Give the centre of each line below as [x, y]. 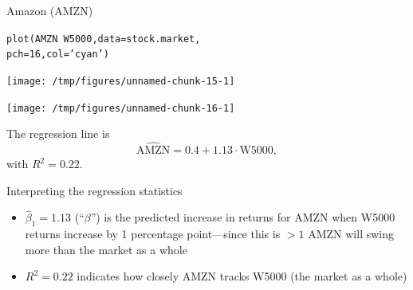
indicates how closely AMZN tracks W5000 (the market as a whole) [242, 276]
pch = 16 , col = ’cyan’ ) [58, 55]
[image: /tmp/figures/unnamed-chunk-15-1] [121, 81]
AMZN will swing [351, 234]
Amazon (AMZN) [50, 10]
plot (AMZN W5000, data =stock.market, [104, 39]
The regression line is [58, 133]
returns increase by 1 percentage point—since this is [153, 234]
